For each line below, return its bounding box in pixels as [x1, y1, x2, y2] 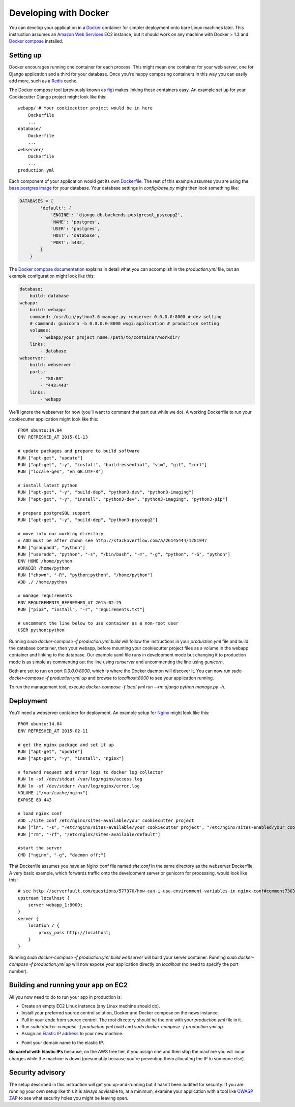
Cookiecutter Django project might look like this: [9, 94, 107, 99]
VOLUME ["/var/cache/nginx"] [18, 790, 88, 796]
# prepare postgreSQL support [18, 510, 91, 516]
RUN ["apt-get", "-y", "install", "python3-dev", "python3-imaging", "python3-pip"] [18, 496, 228, 502]
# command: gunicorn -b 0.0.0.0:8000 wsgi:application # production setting [29, 321, 219, 326]
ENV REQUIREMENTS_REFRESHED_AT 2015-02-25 [18, 600, 122, 605]
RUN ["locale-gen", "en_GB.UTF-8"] [18, 469, 104, 475]
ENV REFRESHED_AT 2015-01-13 [18, 434, 88, 440]
